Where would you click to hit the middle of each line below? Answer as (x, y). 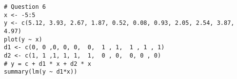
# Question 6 (25, 7)
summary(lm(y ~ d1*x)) (41, 72)
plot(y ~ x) (23, 39)
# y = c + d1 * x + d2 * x (48, 64)
